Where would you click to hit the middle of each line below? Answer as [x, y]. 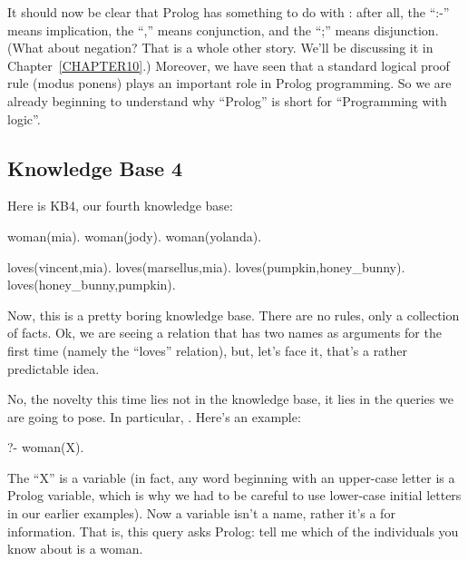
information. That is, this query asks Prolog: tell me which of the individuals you [233, 531]
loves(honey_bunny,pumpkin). [92, 285]
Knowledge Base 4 [95, 167]
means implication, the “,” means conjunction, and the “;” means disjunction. [223, 30]
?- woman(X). [46, 447]
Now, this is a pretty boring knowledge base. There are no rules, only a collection [234, 315]
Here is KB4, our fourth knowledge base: [120, 206]
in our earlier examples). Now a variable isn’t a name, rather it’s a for [201, 513]
